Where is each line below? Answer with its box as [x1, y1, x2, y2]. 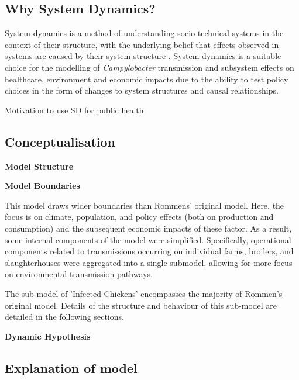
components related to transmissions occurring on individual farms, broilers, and [5, 245, 294, 257]
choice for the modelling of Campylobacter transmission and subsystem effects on [5, 61, 294, 73]
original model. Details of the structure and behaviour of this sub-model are [5, 299, 277, 311]
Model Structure [5, 160, 74, 172]
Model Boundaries [5, 179, 80, 192]
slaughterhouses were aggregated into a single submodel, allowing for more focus [5, 256, 293, 268]
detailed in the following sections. [5, 310, 124, 323]
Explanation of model [5, 358, 138, 376]
